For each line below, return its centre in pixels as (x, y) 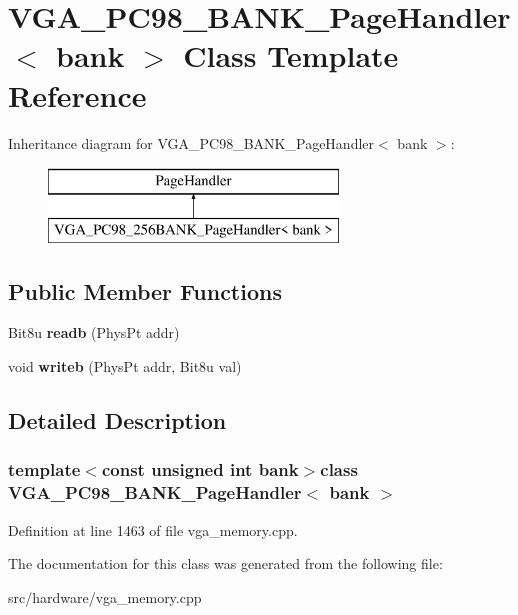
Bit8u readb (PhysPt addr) (94, 332)
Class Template (291, 55)
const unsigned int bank (200, 469)
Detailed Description (117, 420)
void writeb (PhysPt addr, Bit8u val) (125, 366)
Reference (77, 94)
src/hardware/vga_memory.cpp (105, 596)
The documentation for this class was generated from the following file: (225, 563)
